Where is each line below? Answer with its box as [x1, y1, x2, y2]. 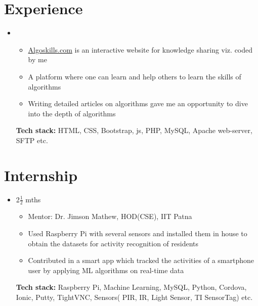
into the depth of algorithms [28, 108, 116, 118]
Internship [4, 164, 78, 185]
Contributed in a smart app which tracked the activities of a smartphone [28, 255, 254, 266]
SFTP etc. [16, 135, 48, 145]
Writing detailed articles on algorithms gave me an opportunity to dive [28, 98, 248, 109]
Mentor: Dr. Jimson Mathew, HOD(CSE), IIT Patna [28, 211, 192, 222]
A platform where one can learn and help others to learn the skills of [28, 71, 241, 81]
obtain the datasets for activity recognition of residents [28, 238, 199, 248]
